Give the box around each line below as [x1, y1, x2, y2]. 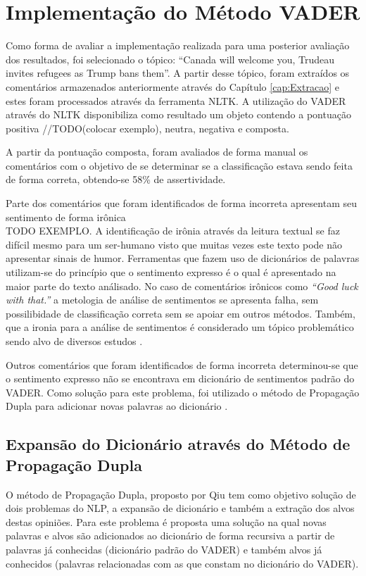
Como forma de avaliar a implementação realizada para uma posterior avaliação [6, 38, 350, 53]
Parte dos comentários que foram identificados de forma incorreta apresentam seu [6, 196, 357, 211]
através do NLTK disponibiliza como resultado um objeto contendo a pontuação [6, 107, 351, 122]
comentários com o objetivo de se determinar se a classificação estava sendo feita [6, 158, 353, 173]
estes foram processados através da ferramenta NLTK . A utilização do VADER [6, 93, 346, 108]
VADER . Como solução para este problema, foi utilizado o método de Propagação [6, 384, 360, 399]
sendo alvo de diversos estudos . [6, 334, 143, 348]
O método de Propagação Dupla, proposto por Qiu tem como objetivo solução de [6, 487, 356, 501]
